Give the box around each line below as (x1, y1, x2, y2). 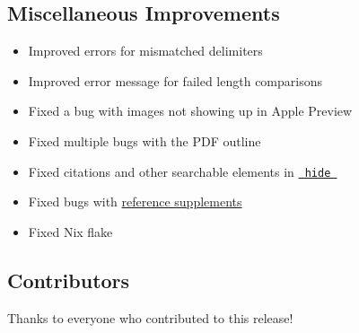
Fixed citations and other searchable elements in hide (28, 162, 331, 180)
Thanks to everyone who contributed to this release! (7, 308, 293, 327)
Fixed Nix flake (28, 222, 113, 241)
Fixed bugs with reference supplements (28, 192, 242, 211)
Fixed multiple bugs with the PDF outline (28, 131, 261, 150)
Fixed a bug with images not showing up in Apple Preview (28, 101, 353, 120)
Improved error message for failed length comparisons (28, 71, 322, 90)
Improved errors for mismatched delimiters (28, 41, 263, 60)
